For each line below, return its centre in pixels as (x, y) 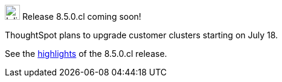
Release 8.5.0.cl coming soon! (82, 16)
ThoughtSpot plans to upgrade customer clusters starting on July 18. (142, 35)
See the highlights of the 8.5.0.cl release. (86, 54)
